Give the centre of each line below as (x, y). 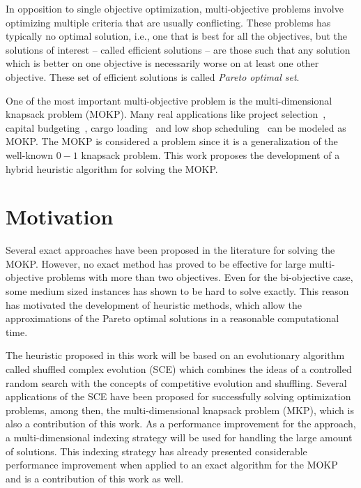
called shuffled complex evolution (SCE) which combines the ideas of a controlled (179, 369)
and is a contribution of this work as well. (95, 478)
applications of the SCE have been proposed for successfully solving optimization (178, 396)
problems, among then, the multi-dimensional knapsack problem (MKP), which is (180, 410)
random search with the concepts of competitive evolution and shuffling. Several (176, 382)
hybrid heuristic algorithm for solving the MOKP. (112, 168)
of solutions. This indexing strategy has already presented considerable (156, 451)
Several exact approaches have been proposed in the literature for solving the (170, 250)
